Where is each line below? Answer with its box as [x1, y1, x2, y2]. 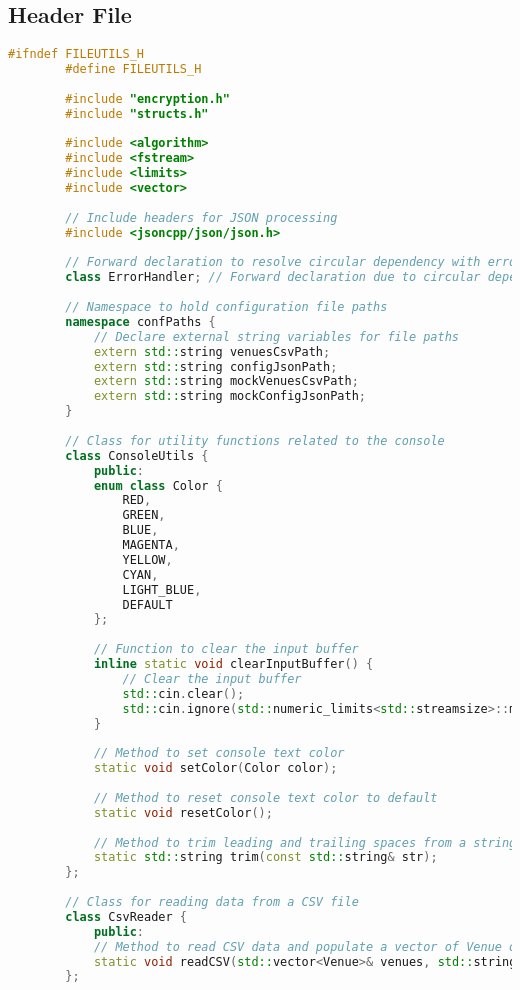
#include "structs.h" [65, 106, 209, 121]
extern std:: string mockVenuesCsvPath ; [93, 374, 359, 389]
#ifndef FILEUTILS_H [8, 47, 145, 62]
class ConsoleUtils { [65, 448, 209, 463]
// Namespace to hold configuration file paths [65, 300, 388, 315]
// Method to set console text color [93, 746, 345, 761]
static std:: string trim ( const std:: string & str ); [93, 850, 438, 865]
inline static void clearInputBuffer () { [93, 657, 374, 672]
